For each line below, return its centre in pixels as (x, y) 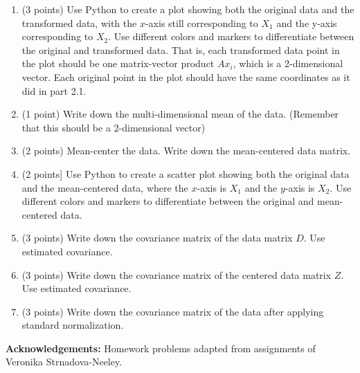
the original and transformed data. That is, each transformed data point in (181, 49)
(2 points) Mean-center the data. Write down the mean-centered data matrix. (186, 151)
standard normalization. (73, 325)
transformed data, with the (79, 22)
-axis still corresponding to (201, 22)
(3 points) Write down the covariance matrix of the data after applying (173, 311)
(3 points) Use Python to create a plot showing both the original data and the (188, 9)
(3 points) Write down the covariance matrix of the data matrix (157, 238)
